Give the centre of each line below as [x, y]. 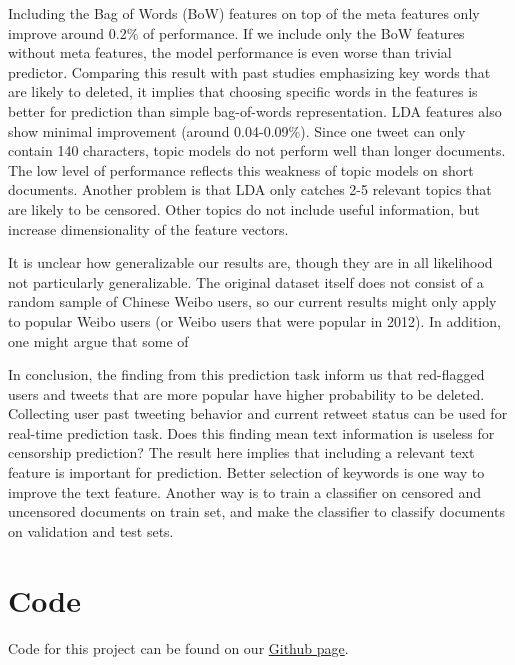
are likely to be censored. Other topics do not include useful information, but [244, 208]
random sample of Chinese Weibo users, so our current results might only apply [252, 301]
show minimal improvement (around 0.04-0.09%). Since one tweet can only [237, 130]
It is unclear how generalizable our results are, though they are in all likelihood [250, 262]
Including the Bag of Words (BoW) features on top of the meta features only [244, 13]
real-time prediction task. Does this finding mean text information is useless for [251, 432]
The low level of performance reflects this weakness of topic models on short [241, 169]
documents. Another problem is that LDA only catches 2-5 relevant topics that [250, 189]
